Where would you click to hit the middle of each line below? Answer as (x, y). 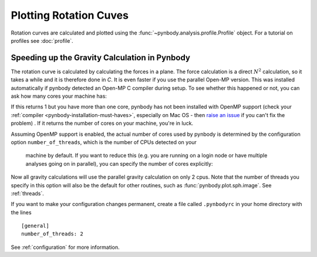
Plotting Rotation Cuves (70, 15)
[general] (35, 226)
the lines (21, 212)
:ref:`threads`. (27, 193)
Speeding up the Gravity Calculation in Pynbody (101, 58)
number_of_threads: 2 (52, 234)
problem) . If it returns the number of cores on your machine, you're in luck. (102, 124)
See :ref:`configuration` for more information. (65, 247)
